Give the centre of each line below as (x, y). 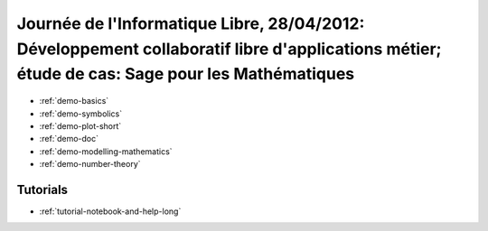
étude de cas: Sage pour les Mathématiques (186, 74)
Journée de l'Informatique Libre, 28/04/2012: (191, 23)
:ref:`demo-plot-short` (80, 125)
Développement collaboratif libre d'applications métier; (229, 49)
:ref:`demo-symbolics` (80, 114)
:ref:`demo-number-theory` (90, 164)
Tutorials (42, 189)
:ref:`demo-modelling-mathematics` (106, 151)
